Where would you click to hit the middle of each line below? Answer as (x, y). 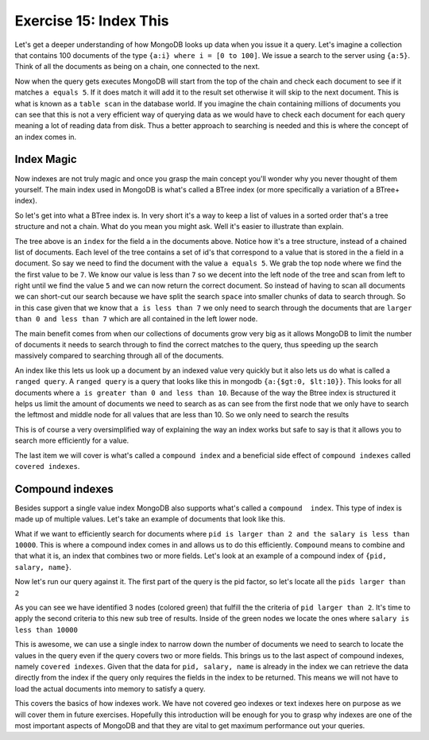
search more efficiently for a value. (72, 440)
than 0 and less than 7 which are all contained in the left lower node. (136, 319)
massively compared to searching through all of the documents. (119, 356)
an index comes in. (46, 137)
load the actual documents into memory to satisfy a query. (110, 688)
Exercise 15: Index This (92, 21)
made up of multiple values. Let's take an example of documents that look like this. (150, 519)
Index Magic (46, 159)
